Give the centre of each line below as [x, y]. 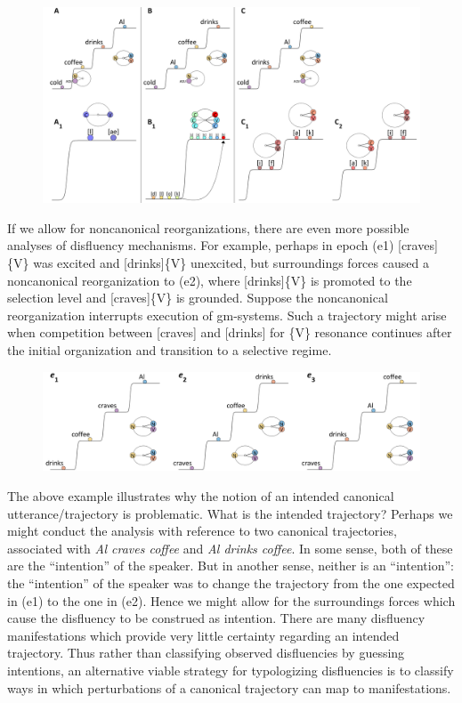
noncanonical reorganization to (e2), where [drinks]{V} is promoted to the [210, 280]
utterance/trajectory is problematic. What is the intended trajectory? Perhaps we [230, 513]
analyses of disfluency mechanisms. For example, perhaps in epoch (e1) [201, 245]
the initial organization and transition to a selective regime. [170, 350]
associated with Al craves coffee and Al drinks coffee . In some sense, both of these [230, 548]
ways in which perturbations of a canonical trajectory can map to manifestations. [229, 687]
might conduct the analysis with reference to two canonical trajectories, [202, 531]
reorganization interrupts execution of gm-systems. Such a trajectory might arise [227, 315]
